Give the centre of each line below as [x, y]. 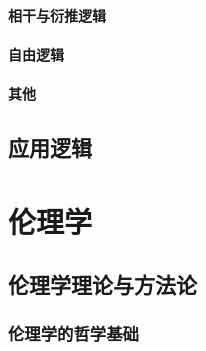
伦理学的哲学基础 [73, 333]
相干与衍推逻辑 [57, 14]
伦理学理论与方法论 [102, 284]
